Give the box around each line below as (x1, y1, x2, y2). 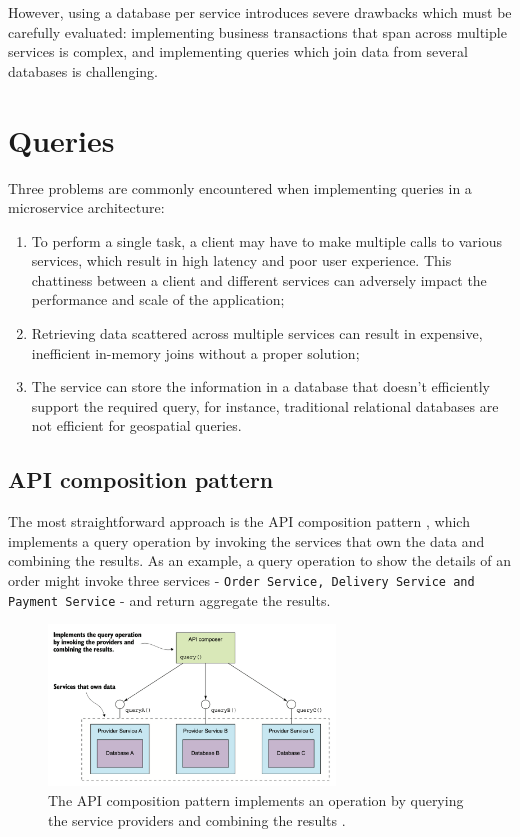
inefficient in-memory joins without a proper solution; (31, 342, 360, 363)
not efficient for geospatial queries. (31, 415, 242, 436)
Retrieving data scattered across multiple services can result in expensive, (31, 323, 483, 344)
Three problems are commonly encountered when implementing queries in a (8, 177, 472, 198)
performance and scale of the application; (31, 289, 285, 310)
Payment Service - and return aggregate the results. (8, 589, 331, 610)
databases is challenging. (8, 60, 158, 81)
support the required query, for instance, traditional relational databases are (31, 395, 499, 416)
